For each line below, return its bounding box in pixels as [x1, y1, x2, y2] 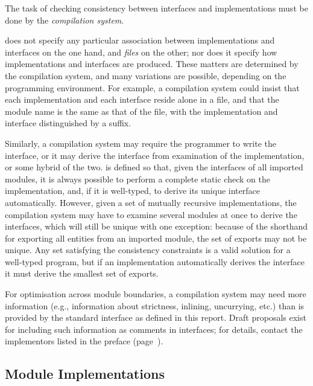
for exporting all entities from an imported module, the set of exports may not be [5, 231, 307, 244]
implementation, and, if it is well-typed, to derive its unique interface [5, 184, 260, 197]
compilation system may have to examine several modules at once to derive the [5, 208, 297, 220]
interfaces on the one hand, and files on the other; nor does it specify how [5, 45, 277, 58]
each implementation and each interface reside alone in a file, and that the [5, 93, 279, 106]
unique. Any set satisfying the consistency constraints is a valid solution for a [5, 243, 291, 256]
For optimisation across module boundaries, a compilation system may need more [5, 288, 306, 300]
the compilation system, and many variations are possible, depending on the [5, 69, 286, 82]
